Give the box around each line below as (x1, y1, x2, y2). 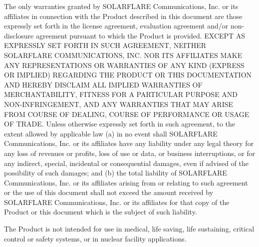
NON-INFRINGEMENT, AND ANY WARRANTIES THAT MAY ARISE (4, 98, 234, 109)
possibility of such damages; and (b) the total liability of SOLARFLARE (4, 167, 227, 178)
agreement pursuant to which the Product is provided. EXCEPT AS (35, 30, 246, 40)
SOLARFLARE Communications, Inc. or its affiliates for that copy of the (4, 196, 230, 207)
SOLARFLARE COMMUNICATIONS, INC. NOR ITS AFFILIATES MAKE (4, 49, 243, 60)
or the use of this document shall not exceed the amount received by (4, 187, 214, 197)
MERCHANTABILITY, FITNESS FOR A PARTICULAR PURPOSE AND (4, 89, 238, 99)
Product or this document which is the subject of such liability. (4, 206, 197, 217)
